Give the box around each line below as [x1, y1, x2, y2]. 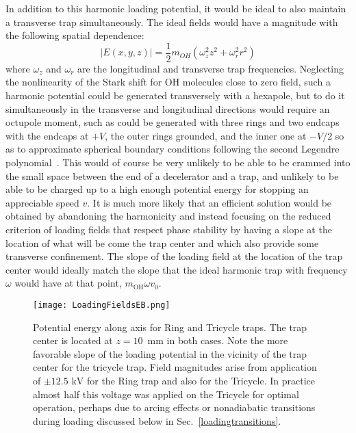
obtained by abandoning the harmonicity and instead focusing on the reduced [5, 209, 331, 223]
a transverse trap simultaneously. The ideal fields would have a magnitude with [5, 14, 338, 29]
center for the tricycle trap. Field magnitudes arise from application [33, 360, 317, 374]
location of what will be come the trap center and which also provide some [5, 235, 319, 250]
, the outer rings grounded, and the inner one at [105, 128, 307, 142]
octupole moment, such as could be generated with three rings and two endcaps [5, 115, 340, 129]
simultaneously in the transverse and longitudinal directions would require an [5, 101, 330, 116]
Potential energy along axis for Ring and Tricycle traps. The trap [33, 319, 307, 334]
